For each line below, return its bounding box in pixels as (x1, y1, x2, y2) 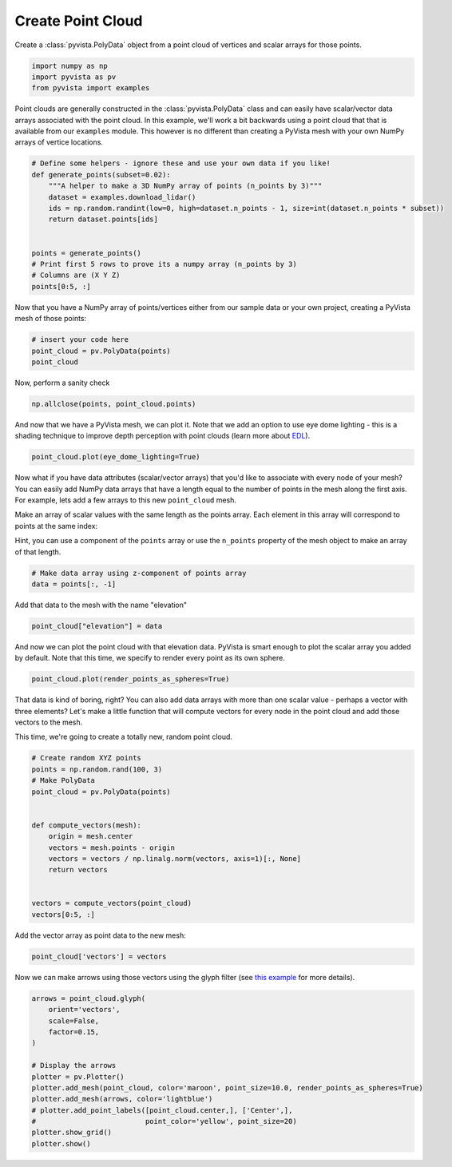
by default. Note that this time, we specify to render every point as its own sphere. (14, 653, 285, 663)
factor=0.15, (48, 1027, 100, 1036)
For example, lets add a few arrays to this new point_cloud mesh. (14, 495, 237, 505)
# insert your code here (31, 335, 129, 344)
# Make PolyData (31, 776, 96, 785)
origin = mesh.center (48, 832, 133, 841)
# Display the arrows (31, 1061, 117, 1070)
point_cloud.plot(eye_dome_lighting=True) (31, 452, 200, 462)
